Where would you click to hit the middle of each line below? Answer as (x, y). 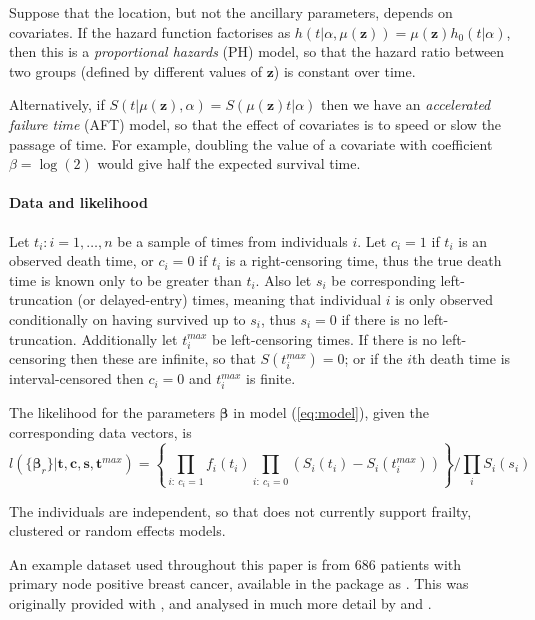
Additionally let (129, 338)
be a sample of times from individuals (232, 240)
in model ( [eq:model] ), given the (331, 411)
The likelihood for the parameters (112, 411)
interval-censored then (76, 378)
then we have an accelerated (406, 104)
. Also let (283, 279)
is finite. (271, 378)
